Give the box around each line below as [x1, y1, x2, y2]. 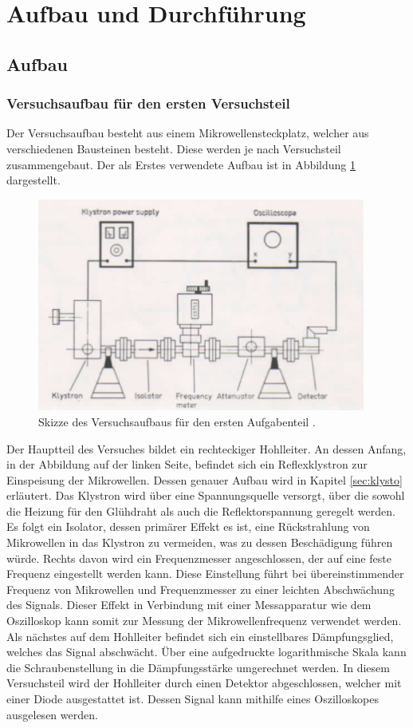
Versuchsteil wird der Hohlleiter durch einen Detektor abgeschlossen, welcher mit [6, 675, 402, 691]
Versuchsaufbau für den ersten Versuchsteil [6, 93, 290, 113]
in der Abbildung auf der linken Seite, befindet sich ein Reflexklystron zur [6, 456, 368, 473]
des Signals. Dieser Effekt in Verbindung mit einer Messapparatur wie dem [6, 596, 372, 613]
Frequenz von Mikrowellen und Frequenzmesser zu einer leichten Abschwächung [6, 580, 395, 597]
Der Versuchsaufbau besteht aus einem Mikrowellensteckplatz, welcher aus [6, 125, 369, 141]
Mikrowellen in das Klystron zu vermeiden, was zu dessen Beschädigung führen [6, 534, 393, 551]
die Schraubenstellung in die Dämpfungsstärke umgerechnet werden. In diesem [6, 659, 390, 675]
